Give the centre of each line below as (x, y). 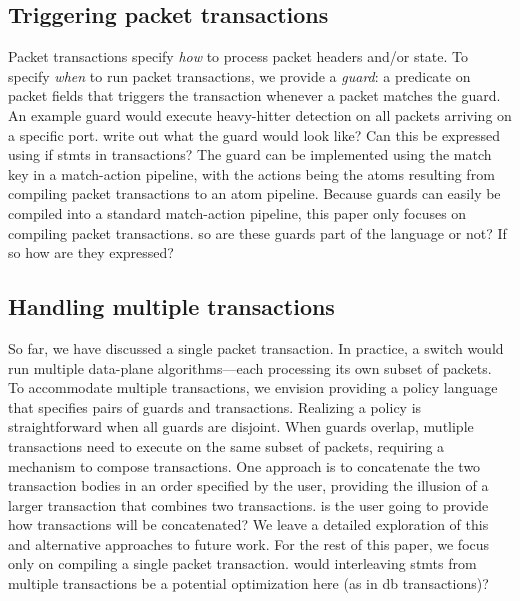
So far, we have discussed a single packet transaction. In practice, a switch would (256, 347)
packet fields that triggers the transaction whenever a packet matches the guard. (254, 95)
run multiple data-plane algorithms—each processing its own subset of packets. (250, 367)
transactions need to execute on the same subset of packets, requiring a (226, 445)
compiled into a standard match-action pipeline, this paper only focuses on (237, 212)
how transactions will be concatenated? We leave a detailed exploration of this (248, 524)
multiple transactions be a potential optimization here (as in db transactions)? (248, 583)
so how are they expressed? (91, 252)
